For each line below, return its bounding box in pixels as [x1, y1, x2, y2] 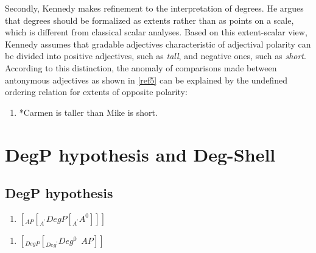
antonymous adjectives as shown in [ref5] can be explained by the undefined [5, 73, 287, 86]
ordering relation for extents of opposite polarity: [5, 85, 188, 98]
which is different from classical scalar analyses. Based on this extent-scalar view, [5, 26, 307, 38]
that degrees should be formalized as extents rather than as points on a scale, [5, 13, 294, 26]
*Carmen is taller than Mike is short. [19, 105, 158, 118]
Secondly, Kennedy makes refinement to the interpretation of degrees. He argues [5, 2, 304, 14]
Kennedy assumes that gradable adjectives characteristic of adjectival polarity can [5, 37, 311, 50]
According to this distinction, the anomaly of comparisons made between [5, 61, 277, 74]
